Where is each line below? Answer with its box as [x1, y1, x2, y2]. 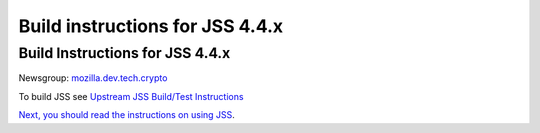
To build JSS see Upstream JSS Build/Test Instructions [18, 90, 244, 102]
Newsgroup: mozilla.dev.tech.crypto [18, 72, 168, 84]
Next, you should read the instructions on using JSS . [18, 109, 235, 121]
